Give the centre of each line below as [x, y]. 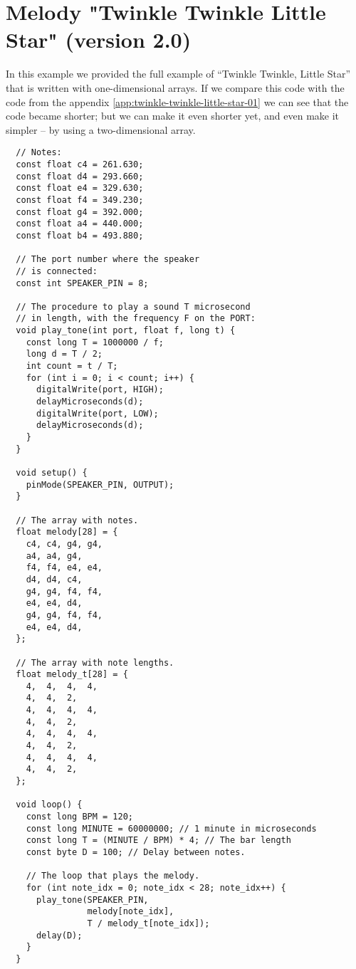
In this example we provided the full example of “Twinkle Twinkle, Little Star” [178, 74]
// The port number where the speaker [108, 260]
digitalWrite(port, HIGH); [100, 390]
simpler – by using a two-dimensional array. [101, 129]
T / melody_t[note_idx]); [148, 923]
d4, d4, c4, [54, 579]
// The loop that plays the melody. [113, 876]
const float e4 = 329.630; [80, 188]
